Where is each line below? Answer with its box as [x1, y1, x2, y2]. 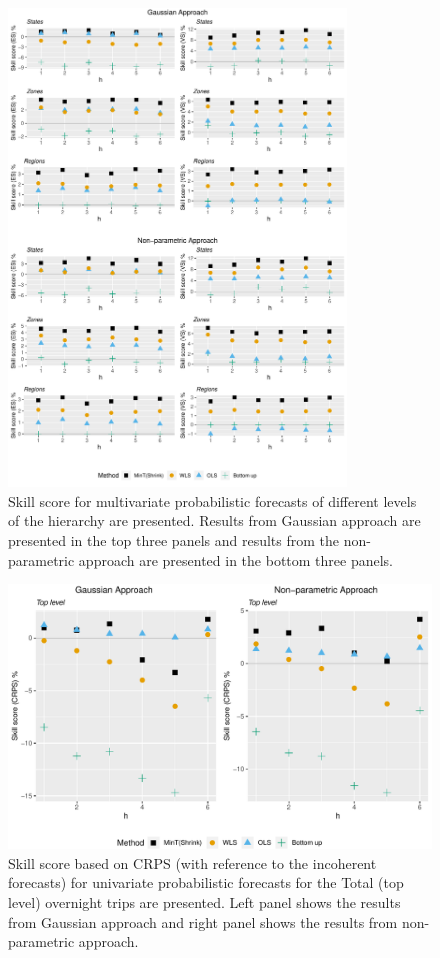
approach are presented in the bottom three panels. [78, 549, 393, 570]
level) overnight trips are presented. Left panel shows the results [8, 892, 401, 913]
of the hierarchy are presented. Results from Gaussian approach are [8, 510, 421, 531]
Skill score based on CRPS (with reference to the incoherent [8, 852, 377, 873]
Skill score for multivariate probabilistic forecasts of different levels [8, 490, 417, 511]
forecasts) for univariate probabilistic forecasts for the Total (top [8, 872, 404, 893]
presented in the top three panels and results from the [8, 530, 340, 551]
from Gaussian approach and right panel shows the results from [8, 911, 398, 932]
